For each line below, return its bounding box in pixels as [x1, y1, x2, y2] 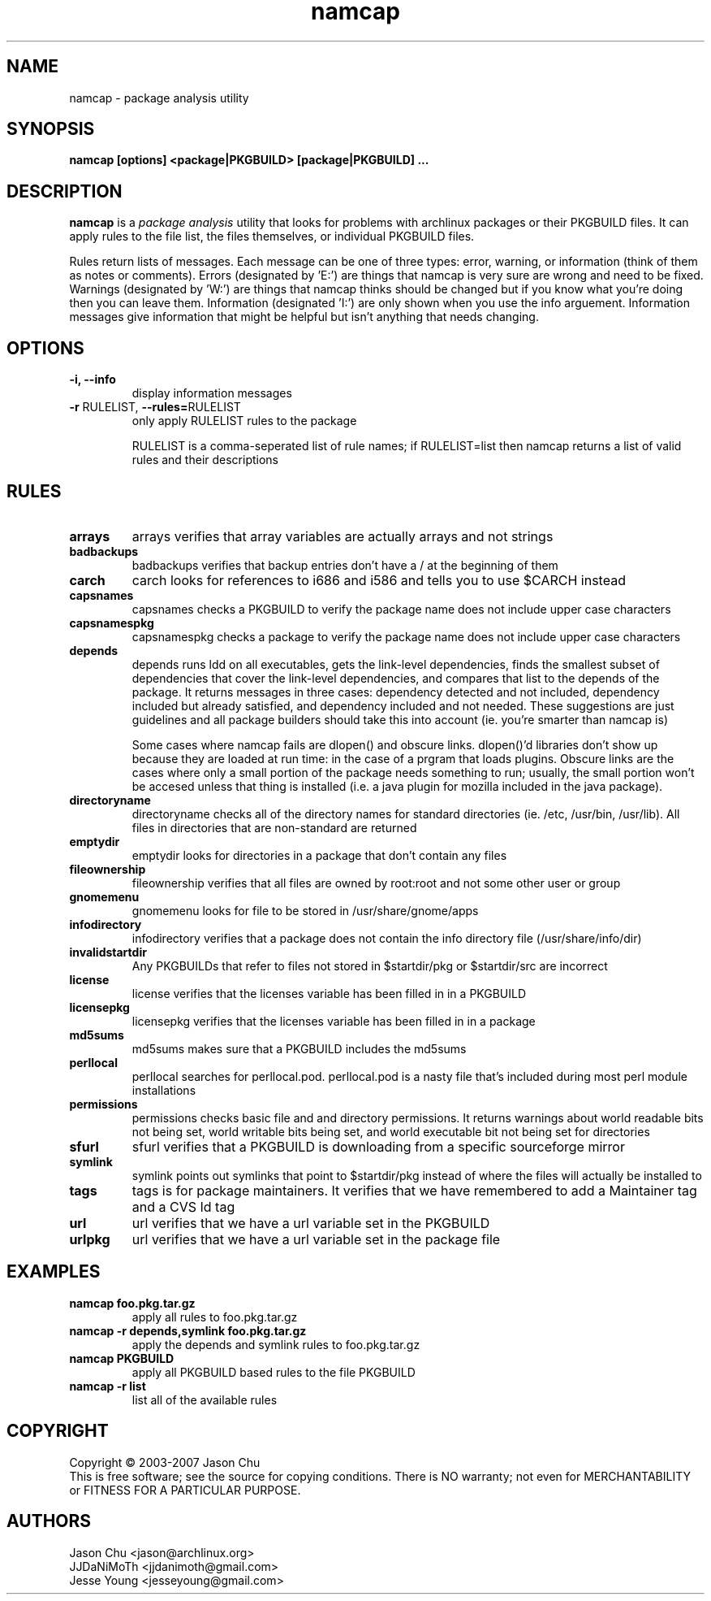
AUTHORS [6, 1511, 92, 1532]
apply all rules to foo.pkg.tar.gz [131, 1309, 298, 1324]
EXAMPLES [6, 1261, 101, 1282]
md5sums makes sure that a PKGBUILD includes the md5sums [131, 1041, 467, 1056]
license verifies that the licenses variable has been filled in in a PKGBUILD [131, 986, 527, 1000]
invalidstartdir [69, 944, 147, 959]
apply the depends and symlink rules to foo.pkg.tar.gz [131, 1337, 420, 1352]
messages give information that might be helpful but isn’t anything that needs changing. [69, 310, 539, 324]
